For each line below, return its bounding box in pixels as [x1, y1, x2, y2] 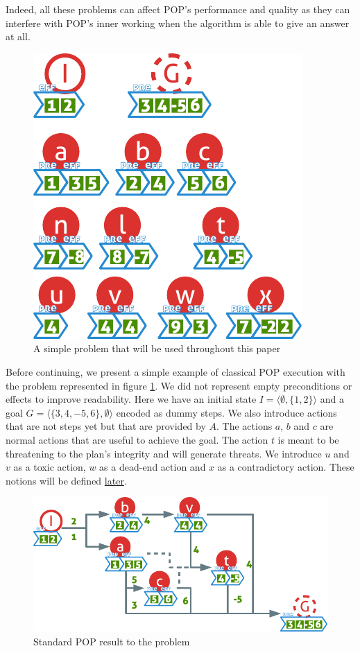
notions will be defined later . [6, 473, 127, 487]
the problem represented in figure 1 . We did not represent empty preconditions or [6, 378, 352, 392]
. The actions [216, 419, 273, 433]
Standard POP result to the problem [33, 634, 190, 648]
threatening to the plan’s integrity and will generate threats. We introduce [6, 446, 322, 460]
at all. [6, 29, 31, 44]
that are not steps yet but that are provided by [6, 419, 206, 433]
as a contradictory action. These [217, 460, 354, 474]
